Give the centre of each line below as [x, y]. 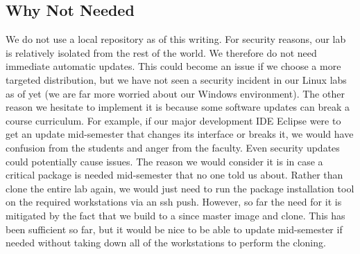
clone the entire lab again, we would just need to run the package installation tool [180, 188]
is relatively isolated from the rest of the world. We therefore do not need [161, 52]
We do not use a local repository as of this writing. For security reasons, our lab [176, 39]
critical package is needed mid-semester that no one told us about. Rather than [174, 175]
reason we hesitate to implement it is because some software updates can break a [178, 107]
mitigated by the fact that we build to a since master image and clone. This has [175, 215]
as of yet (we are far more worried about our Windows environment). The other [175, 93]
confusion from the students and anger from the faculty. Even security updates [173, 147]
